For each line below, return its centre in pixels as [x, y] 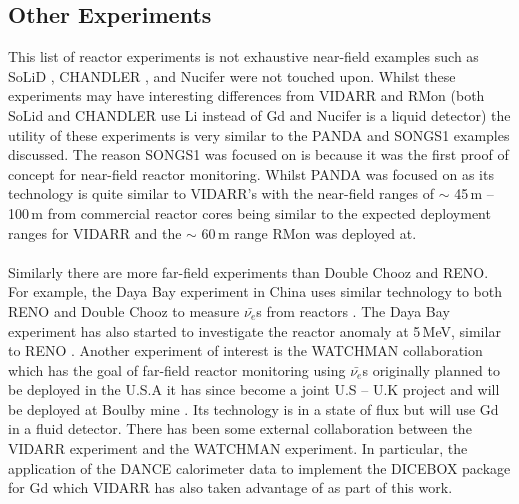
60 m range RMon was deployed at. [309, 232]
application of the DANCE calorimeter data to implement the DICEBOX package [259, 467]
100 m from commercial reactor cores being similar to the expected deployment [249, 212]
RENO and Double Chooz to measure [124, 310]
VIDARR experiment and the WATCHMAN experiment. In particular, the [238, 448]
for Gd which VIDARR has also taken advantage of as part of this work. [230, 487]
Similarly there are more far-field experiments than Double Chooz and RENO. [248, 271]
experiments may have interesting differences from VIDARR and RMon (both [246, 95]
